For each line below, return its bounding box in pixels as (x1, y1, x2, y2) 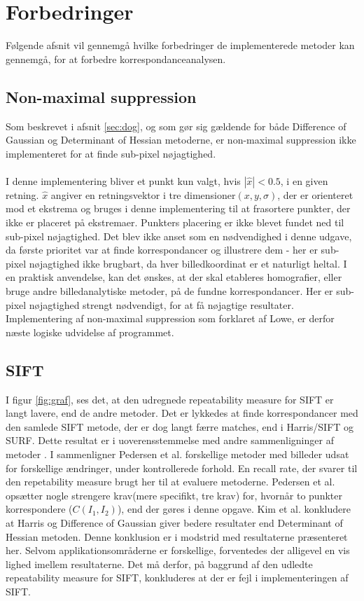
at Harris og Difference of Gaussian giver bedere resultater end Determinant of (6, 515, 343, 530)
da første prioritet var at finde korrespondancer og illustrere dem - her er (6, 242, 318, 257)
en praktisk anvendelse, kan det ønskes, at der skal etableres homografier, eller (6, 270, 342, 284)
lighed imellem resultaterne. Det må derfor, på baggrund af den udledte (6, 556, 313, 571)
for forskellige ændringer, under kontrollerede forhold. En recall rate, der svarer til (6, 460, 358, 475)
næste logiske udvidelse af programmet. (6, 324, 174, 339)
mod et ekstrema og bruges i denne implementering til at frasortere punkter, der (6, 201, 351, 216)
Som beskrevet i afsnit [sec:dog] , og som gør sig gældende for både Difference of (6, 118, 346, 133)
